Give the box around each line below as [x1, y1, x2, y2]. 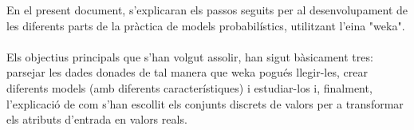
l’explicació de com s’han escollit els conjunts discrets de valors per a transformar [6, 95, 404, 112]
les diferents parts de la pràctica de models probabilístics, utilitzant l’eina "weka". [6, 17, 405, 33]
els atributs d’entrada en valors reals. [6, 111, 187, 128]
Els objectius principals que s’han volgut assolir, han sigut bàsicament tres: [6, 48, 373, 65]
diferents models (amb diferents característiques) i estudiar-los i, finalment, [6, 79, 373, 96]
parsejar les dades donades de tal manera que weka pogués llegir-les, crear [6, 64, 368, 81]
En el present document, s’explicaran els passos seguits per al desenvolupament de [6, 2, 408, 18]
